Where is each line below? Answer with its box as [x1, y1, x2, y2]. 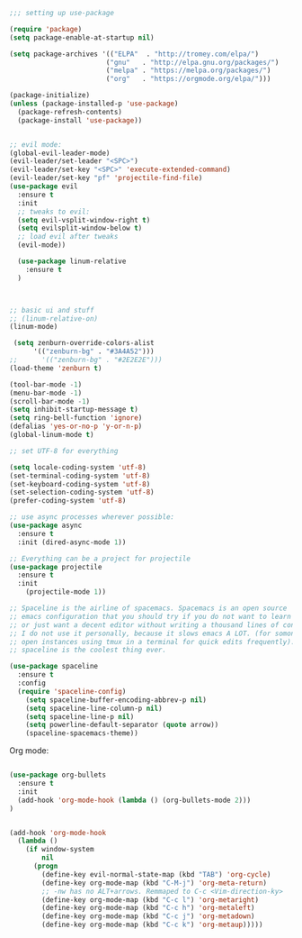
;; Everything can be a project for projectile [9, 554, 191, 563]
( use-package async [9, 521, 83, 530]
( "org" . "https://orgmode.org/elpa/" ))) [105, 75, 271, 84]
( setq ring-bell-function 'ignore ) [9, 414, 143, 423]
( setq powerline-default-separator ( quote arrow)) [25, 721, 219, 730]
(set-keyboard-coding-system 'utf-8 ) [9, 479, 151, 488]
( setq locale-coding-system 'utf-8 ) [9, 462, 147, 472]
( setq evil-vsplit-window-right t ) [17, 215, 151, 224]
